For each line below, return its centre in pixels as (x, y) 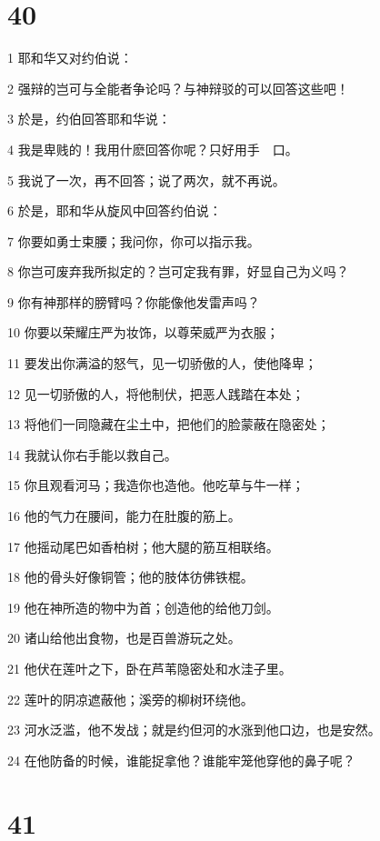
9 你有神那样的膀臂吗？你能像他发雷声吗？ (134, 301)
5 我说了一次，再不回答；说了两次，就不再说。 (146, 180)
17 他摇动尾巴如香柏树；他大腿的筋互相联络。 (143, 546)
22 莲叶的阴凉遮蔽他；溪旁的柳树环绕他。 (130, 699)
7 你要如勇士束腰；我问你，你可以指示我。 (134, 240)
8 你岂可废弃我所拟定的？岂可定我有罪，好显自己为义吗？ (178, 271)
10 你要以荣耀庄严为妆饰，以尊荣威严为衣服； (143, 332)
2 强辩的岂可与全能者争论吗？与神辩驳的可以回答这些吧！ (178, 88)
